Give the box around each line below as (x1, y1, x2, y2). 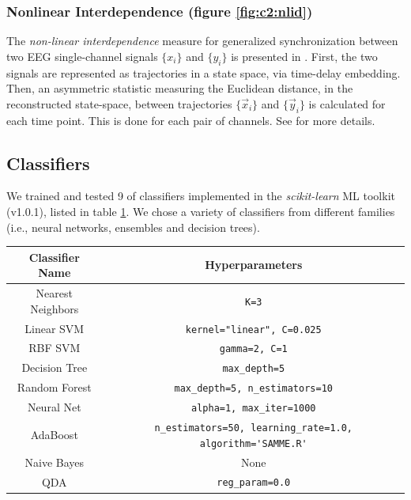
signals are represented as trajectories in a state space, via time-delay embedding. (6, 64, 401, 81)
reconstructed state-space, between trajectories (6, 95, 232, 112)
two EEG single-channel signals (6, 47, 158, 64)
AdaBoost (30, 426, 78, 442)
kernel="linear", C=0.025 (185, 324, 322, 335)
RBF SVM (28, 339, 81, 356)
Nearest (36, 285, 73, 301)
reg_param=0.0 (217, 477, 291, 489)
